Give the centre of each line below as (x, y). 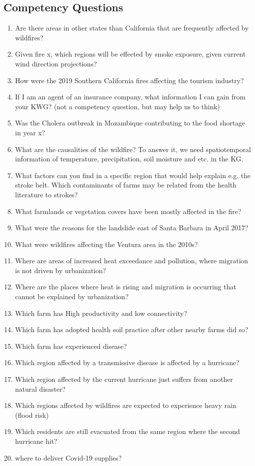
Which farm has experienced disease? (71, 346)
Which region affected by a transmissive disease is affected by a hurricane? (127, 362)
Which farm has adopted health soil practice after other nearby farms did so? (132, 329)
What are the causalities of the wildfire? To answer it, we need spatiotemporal (133, 149)
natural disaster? (40, 388)
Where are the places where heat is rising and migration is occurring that (126, 287)
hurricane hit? (36, 441)
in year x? (30, 132)
